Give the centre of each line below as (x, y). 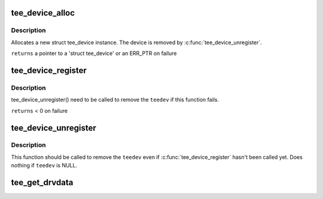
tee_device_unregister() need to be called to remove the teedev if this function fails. (115, 100)
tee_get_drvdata (42, 183)
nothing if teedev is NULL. (44, 166)
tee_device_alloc (43, 13)
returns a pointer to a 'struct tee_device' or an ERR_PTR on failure (94, 53)
